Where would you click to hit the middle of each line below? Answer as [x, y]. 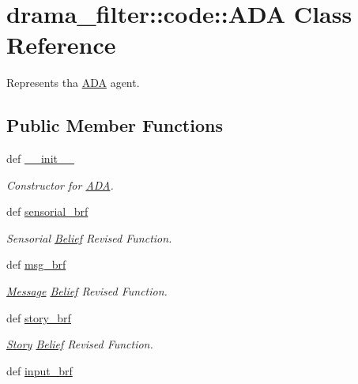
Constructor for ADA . [60, 184]
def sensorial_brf [47, 211]
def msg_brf [36, 264]
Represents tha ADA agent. [73, 83]
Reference [61, 45]
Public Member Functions [115, 125]
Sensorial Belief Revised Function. [89, 237]
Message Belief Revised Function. [87, 291]
